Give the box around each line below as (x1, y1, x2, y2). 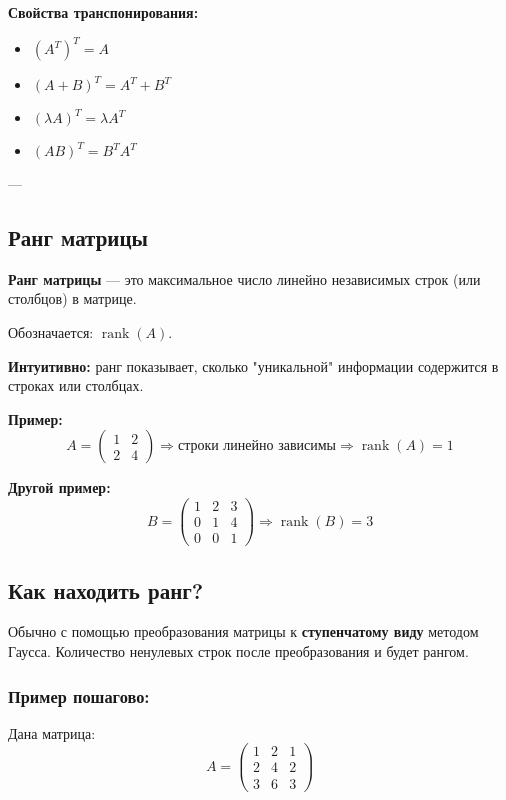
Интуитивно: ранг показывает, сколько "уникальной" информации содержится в (8, 355, 499, 376)
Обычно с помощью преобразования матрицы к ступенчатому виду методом (8, 621, 479, 642)
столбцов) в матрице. (8, 288, 137, 309)
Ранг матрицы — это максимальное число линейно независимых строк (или (8, 268, 481, 289)
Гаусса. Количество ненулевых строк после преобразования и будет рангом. (8, 641, 469, 661)
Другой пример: (8, 477, 111, 498)
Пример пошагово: (8, 683, 150, 708)
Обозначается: (8, 322, 94, 343)
